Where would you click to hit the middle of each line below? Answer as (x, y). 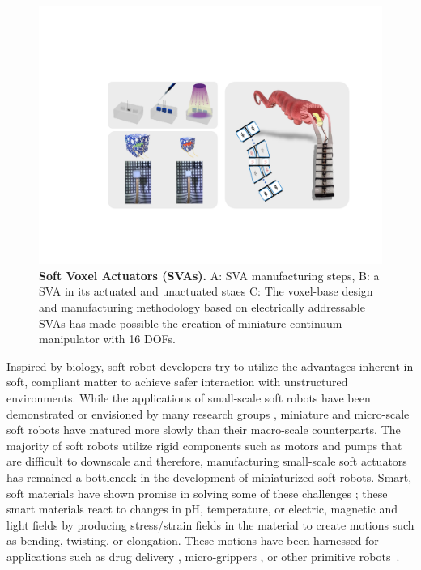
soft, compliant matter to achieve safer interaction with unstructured (177, 382)
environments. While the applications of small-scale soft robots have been (189, 397)
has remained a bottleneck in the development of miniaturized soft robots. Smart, (209, 476)
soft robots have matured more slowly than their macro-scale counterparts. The (204, 430)
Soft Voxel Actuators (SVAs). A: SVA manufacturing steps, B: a (209, 275)
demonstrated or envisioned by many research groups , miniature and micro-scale (208, 413)
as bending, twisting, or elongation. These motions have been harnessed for (193, 540)
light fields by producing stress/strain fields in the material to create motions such (210, 524)
